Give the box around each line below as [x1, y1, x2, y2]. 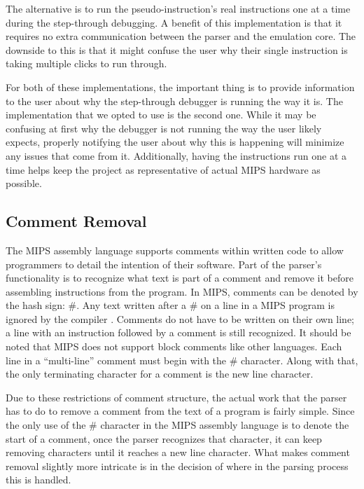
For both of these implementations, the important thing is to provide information [6, 79, 355, 94]
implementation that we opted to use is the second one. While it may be [6, 107, 316, 122]
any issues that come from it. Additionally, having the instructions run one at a [6, 148, 347, 163]
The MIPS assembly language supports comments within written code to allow [6, 242, 344, 257]
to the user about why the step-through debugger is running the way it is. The [6, 93, 343, 108]
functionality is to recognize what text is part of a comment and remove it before [6, 270, 353, 285]
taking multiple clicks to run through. [6, 56, 167, 71]
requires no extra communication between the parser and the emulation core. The [6, 29, 356, 43]
